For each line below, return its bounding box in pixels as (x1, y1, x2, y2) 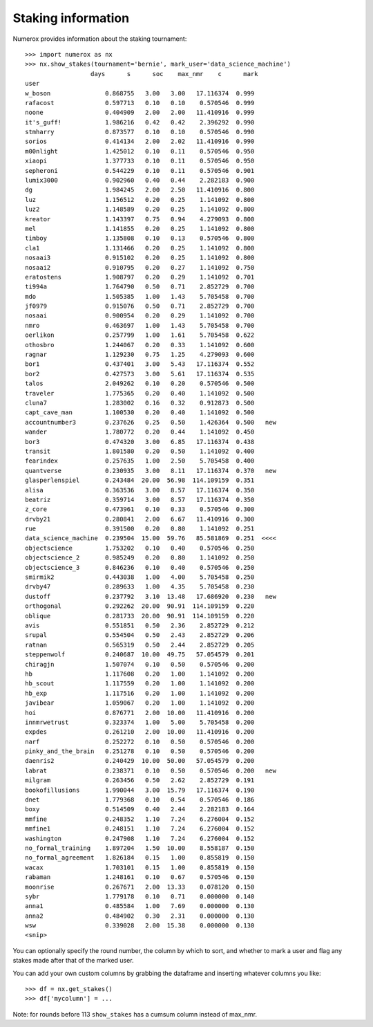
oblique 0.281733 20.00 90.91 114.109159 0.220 (25, 612, 255, 620)
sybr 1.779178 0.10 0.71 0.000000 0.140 (25, 892, 255, 900)
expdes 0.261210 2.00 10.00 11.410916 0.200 (25, 728, 255, 736)
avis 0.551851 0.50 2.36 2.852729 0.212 (25, 621, 255, 629)
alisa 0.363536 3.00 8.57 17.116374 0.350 (25, 486, 255, 494)
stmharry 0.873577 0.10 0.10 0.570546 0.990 (25, 128, 255, 136)
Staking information (12, 10, 130, 26)
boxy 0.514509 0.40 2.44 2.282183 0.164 (25, 806, 255, 813)
